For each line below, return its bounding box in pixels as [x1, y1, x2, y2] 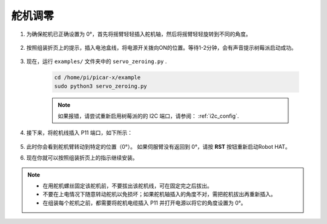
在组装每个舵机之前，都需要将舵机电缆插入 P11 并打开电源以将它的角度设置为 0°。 [42, 199, 246, 206]
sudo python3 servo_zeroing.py [54, 83, 148, 89]
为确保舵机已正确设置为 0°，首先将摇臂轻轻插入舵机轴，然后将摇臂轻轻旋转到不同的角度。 [26, 30, 251, 38]
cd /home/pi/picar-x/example [54, 74, 141, 81]
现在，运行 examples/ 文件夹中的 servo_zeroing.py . [26, 58, 167, 65]
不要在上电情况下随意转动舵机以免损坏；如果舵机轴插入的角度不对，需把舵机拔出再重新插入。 [42, 191, 276, 198]
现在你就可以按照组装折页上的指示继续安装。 [26, 154, 138, 161]
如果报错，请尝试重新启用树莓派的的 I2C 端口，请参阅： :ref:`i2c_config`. [58, 112, 239, 120]
